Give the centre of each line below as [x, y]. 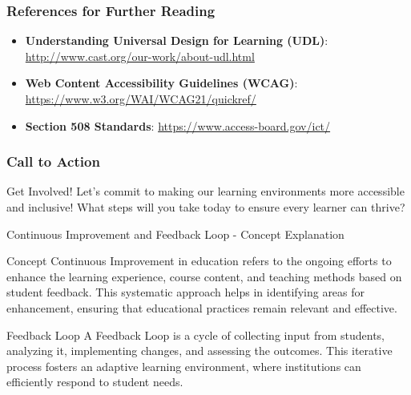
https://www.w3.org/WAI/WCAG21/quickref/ [141, 99]
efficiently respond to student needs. [95, 382]
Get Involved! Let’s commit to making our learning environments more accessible [205, 191]
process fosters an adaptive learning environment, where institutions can [184, 366]
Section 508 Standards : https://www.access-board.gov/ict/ [178, 125]
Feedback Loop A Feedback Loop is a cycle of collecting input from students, [195, 335]
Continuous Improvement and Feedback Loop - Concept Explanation [175, 234]
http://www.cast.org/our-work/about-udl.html [140, 56]
